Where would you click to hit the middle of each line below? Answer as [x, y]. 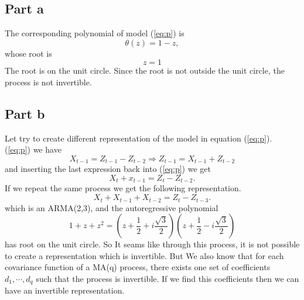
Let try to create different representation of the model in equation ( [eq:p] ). [139, 138]
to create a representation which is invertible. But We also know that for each [144, 255]
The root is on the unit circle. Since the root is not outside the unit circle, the [145, 70]
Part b [25, 113]
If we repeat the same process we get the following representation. [123, 188]
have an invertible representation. [65, 290]
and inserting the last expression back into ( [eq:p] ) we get [108, 169]
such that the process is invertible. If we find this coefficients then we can [168, 278]
